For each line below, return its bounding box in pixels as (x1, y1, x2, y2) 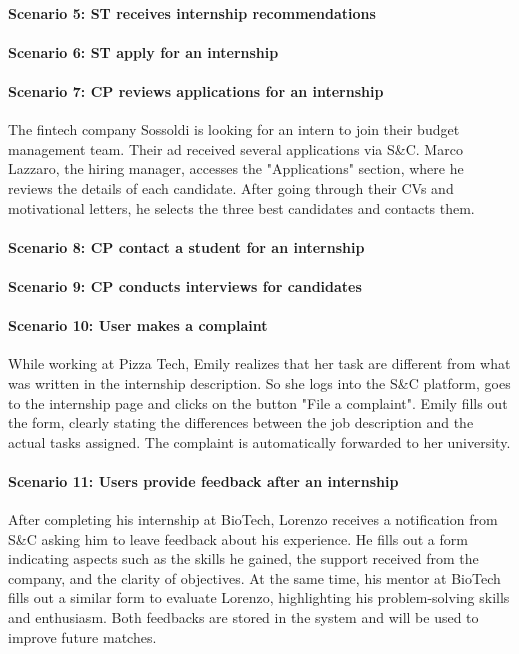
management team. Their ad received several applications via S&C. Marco (8, 138, 463, 159)
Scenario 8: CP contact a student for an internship (8, 236, 365, 257)
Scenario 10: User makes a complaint (8, 315, 268, 336)
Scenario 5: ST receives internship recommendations (8, 2, 376, 23)
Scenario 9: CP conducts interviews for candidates (8, 275, 362, 296)
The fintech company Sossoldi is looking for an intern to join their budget (8, 119, 460, 140)
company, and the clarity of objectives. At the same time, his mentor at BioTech (8, 567, 501, 588)
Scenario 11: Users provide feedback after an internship (8, 470, 399, 491)
